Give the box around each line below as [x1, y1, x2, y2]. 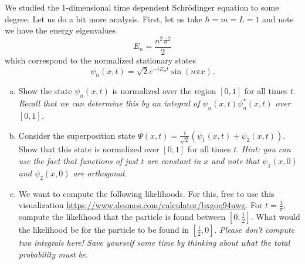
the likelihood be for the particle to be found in [18, 223, 189, 235]
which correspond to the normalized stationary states [5, 54, 196, 66]
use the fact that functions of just [18, 154, 138, 166]
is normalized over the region [112, 85, 216, 97]
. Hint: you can [236, 143, 291, 155]
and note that [211, 154, 260, 166]
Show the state [18, 85, 72, 97]
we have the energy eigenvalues [5, 24, 116, 36]
